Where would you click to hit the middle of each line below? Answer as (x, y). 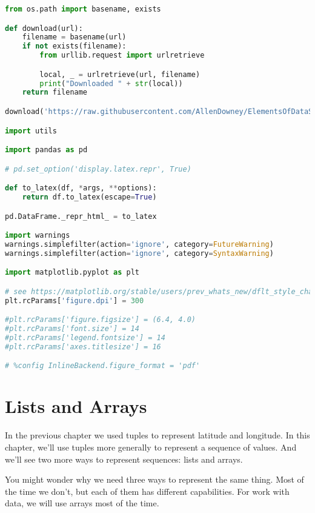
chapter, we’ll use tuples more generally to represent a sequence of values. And (151, 447)
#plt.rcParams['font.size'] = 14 (72, 329)
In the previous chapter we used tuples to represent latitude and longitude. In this (157, 435)
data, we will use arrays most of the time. (82, 503)
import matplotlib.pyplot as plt (72, 273)
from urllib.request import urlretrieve (122, 55)
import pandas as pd (46, 150)
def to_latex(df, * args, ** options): (81, 188)
